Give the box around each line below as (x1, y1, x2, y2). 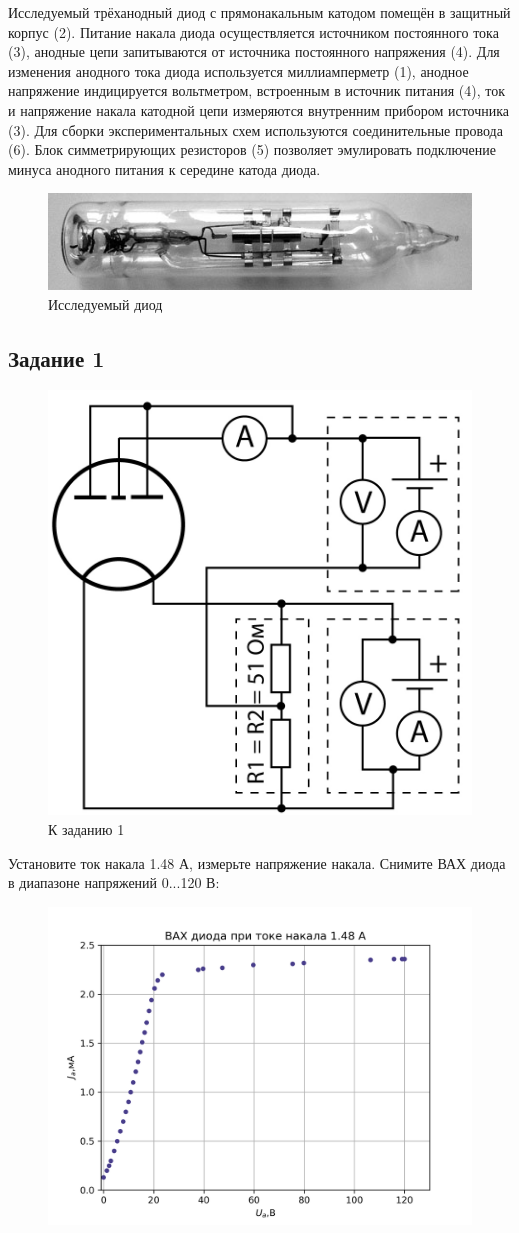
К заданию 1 (48, 818, 125, 839)
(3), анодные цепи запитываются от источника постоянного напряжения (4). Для (8, 41, 500, 62)
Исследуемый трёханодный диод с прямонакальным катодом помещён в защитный (8, 2, 511, 22)
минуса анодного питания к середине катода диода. (8, 158, 321, 179)
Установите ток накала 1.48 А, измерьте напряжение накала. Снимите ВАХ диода (8, 852, 506, 873)
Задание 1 (8, 342, 105, 373)
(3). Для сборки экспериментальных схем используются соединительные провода (8, 119, 503, 140)
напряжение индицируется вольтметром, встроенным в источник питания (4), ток (8, 80, 505, 101)
